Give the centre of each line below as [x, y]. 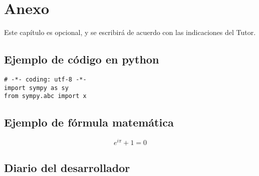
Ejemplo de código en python [82, 59]
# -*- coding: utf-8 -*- [45, 79]
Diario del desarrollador [67, 167]
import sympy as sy [36, 88]
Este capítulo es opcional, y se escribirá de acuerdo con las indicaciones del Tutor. [130, 32]
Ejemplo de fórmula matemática [89, 122]
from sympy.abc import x [45, 96]
